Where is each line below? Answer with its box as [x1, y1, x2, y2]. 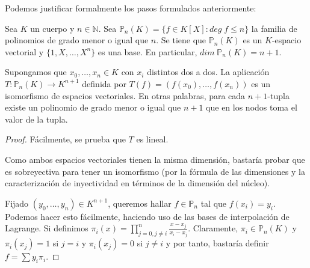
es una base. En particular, [98, 45, 197, 58]
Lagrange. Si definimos [5, 222, 88, 234]
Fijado [5, 196, 29, 209]
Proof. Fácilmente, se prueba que [5, 133, 126, 145]
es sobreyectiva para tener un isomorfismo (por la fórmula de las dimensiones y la [5, 165, 305, 177]
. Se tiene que [156, 34, 206, 46]
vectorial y [5, 45, 44, 58]
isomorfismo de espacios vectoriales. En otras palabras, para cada [5, 89, 246, 102]
